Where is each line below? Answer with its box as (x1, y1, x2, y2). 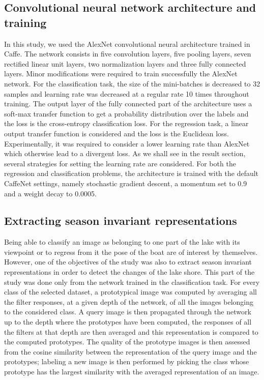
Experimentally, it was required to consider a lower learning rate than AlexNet (4, 138, 250, 149)
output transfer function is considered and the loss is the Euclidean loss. (4, 128, 229, 138)
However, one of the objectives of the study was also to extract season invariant (4, 256, 252, 267)
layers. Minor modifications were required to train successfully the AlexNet (4, 68, 238, 79)
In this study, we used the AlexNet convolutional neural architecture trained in (4, 38, 250, 49)
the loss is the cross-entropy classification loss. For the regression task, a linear (4, 118, 249, 129)
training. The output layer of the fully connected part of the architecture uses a (4, 98, 252, 109)
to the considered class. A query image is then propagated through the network (4, 306, 251, 317)
